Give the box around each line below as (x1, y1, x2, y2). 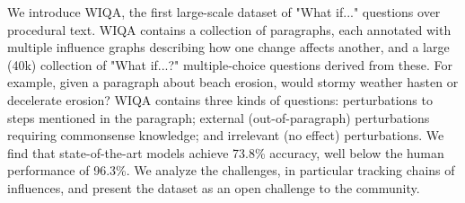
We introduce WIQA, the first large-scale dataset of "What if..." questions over (7, 3, 441, 21)
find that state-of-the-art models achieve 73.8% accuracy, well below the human (7, 143, 444, 162)
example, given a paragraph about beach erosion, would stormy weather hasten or (7, 73, 459, 92)
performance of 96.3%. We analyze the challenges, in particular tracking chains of (7, 161, 455, 180)
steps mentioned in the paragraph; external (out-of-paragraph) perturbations (7, 108, 430, 127)
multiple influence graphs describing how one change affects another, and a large (7, 38, 450, 57)
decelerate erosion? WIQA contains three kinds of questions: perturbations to (7, 90, 433, 109)
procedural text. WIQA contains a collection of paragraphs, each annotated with (7, 20, 452, 39)
